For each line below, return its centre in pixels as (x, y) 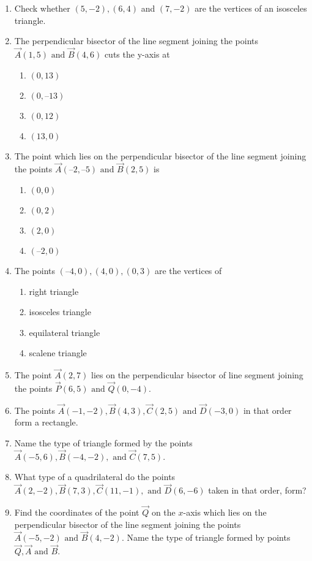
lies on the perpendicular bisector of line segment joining (197, 375)
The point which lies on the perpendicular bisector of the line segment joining (160, 155)
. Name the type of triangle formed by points (206, 537)
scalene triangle (58, 353)
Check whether (42, 8)
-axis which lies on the (225, 512)
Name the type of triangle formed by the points (103, 443)
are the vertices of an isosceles (251, 8)
